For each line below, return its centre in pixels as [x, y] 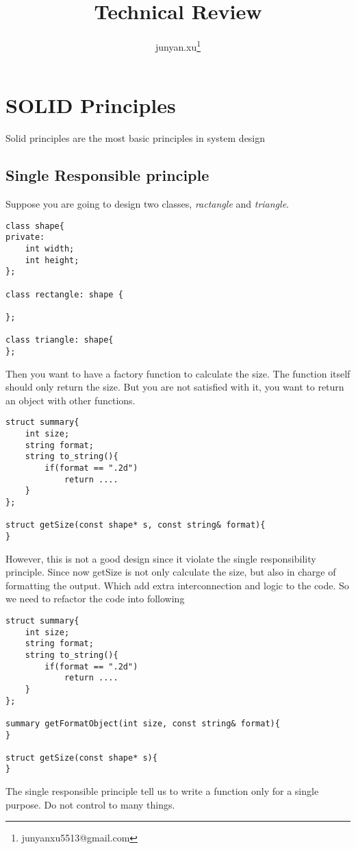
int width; [50, 249]
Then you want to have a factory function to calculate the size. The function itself [178, 373]
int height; [52, 260]
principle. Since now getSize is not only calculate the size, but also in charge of [171, 572]
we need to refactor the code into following [95, 599]
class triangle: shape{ [60, 340]
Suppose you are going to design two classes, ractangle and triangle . [147, 204]
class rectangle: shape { [64, 294]
